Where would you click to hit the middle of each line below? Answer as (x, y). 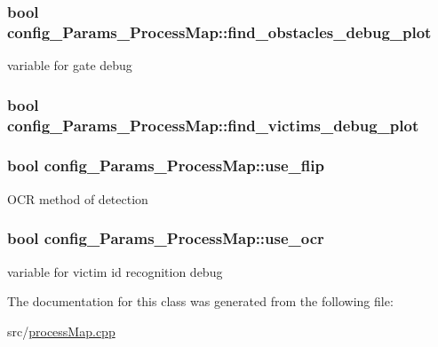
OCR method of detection (78, 198)
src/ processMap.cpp (61, 331)
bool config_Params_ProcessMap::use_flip (166, 166)
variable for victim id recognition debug (115, 271)
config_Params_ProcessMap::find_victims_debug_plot (213, 125)
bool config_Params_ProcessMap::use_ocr (166, 238)
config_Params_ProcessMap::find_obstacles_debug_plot (219, 32)
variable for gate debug (70, 65)
